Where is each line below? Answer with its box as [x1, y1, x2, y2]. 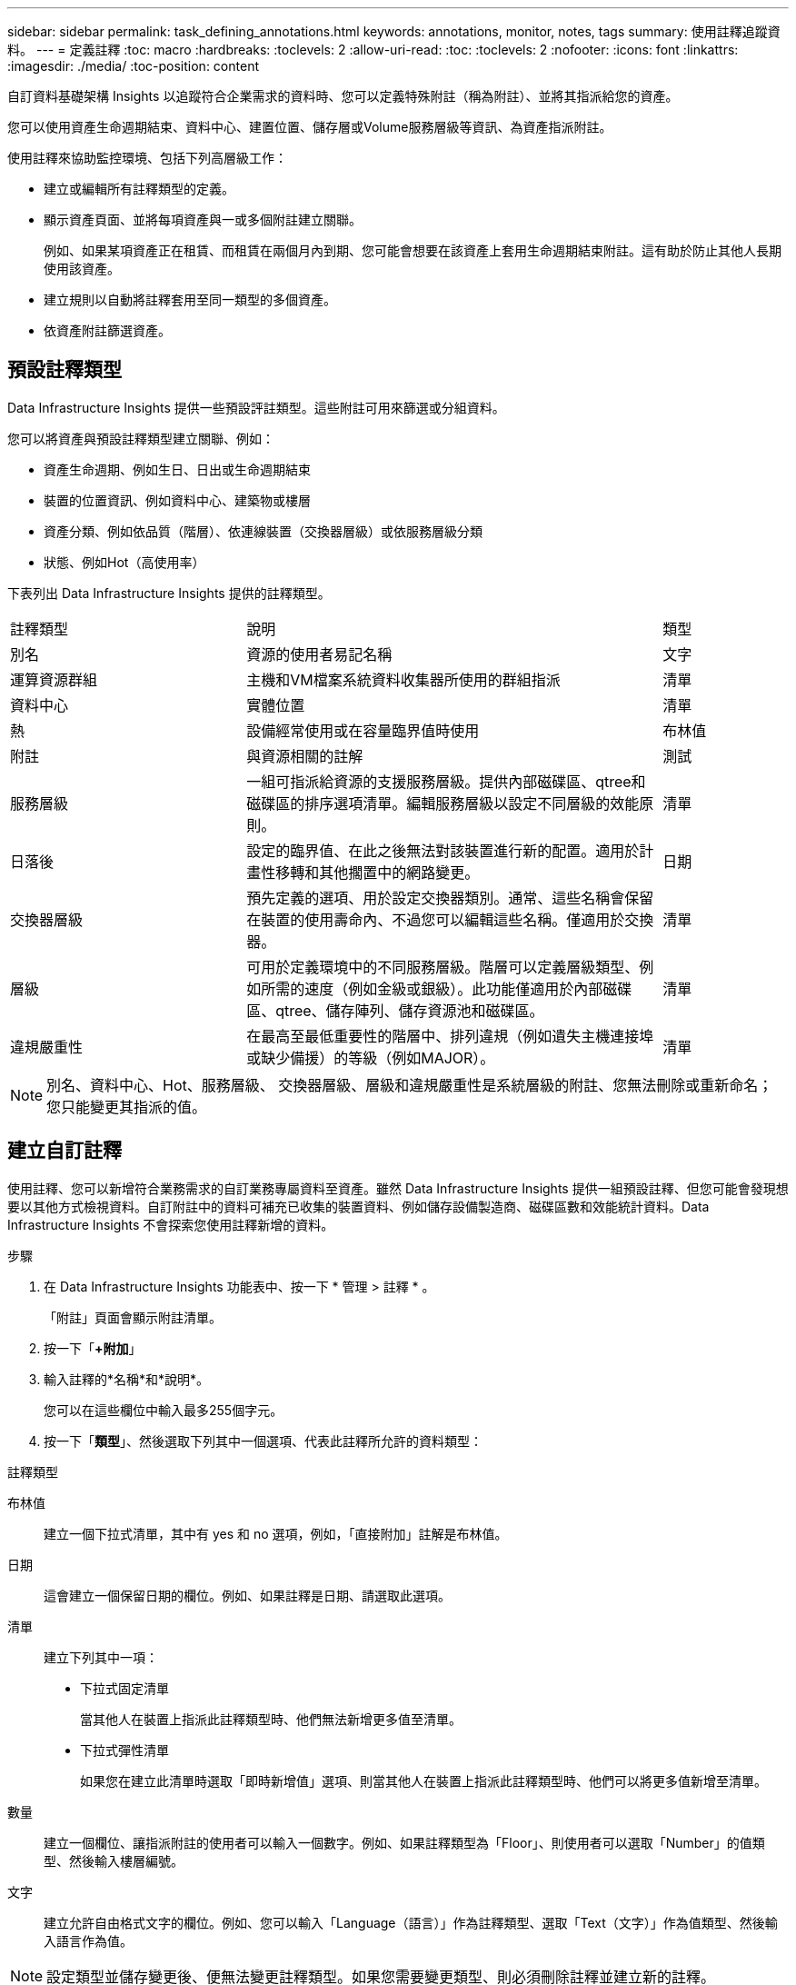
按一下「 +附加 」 [44, 1340, 142, 1356]
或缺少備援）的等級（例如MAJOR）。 [246, 1048, 495, 1067]
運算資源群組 [10, 670, 98, 689]
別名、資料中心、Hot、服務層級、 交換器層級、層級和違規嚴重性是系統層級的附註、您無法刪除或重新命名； [46, 1075, 773, 1094]
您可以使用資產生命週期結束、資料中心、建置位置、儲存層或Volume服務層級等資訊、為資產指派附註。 [7, 119, 612, 135]
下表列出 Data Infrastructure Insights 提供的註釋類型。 [7, 584, 331, 601]
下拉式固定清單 [80, 1680, 169, 1696]
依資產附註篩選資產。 [44, 323, 171, 338]
